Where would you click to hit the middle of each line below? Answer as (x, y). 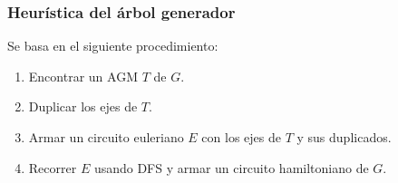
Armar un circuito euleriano (106, 137)
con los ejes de (241, 137)
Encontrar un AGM (83, 76)
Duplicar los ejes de (83, 106)
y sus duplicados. (344, 137)
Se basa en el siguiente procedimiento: (113, 46)
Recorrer (53, 167)
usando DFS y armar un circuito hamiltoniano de (231, 167)
